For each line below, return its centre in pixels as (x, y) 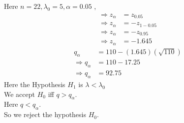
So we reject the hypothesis (45, 114)
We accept (19, 94)
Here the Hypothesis (35, 84)
